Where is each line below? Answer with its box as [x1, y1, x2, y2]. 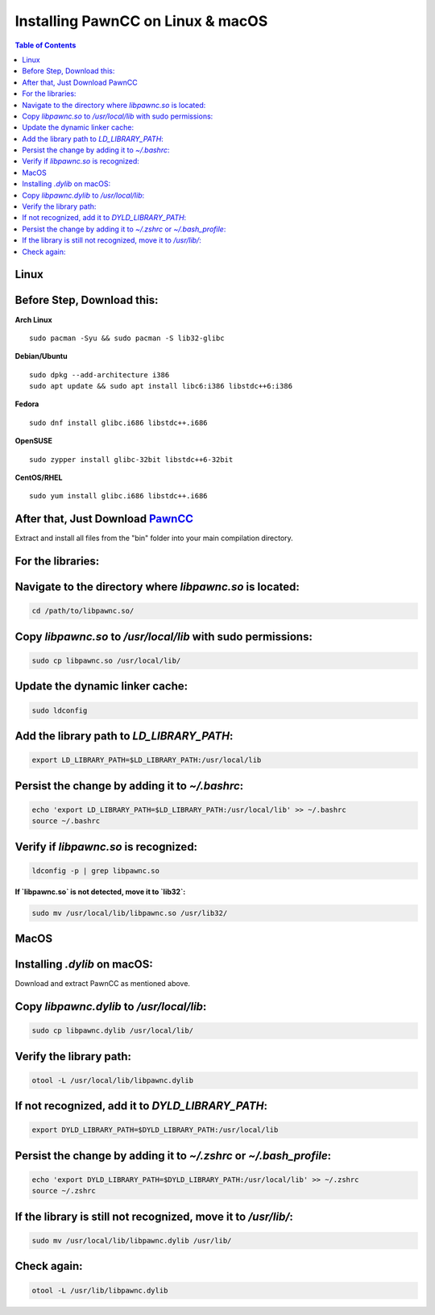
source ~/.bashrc [31, 817, 101, 826]
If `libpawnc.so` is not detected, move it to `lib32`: [14, 887, 186, 897]
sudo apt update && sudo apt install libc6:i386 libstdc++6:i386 [29, 381, 293, 391]
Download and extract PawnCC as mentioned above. [14, 979, 191, 988]
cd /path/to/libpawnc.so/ [31, 606, 135, 616]
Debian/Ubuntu [14, 352, 68, 361]
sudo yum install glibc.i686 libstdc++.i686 [29, 492, 209, 501]
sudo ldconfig [31, 705, 88, 715]
